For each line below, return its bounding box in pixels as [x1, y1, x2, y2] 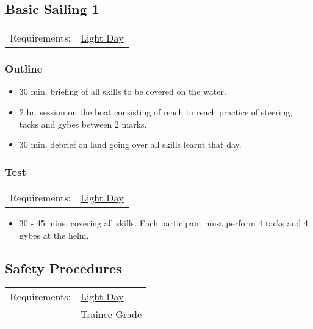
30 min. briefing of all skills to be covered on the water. [19, 85, 226, 98]
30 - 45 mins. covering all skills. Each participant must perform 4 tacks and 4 [19, 217, 309, 230]
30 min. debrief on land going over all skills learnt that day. [19, 138, 242, 151]
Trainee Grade [80, 307, 142, 322]
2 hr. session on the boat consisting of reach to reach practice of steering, [19, 106, 293, 118]
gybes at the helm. [19, 228, 89, 241]
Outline [5, 61, 43, 76]
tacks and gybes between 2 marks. [19, 117, 147, 130]
